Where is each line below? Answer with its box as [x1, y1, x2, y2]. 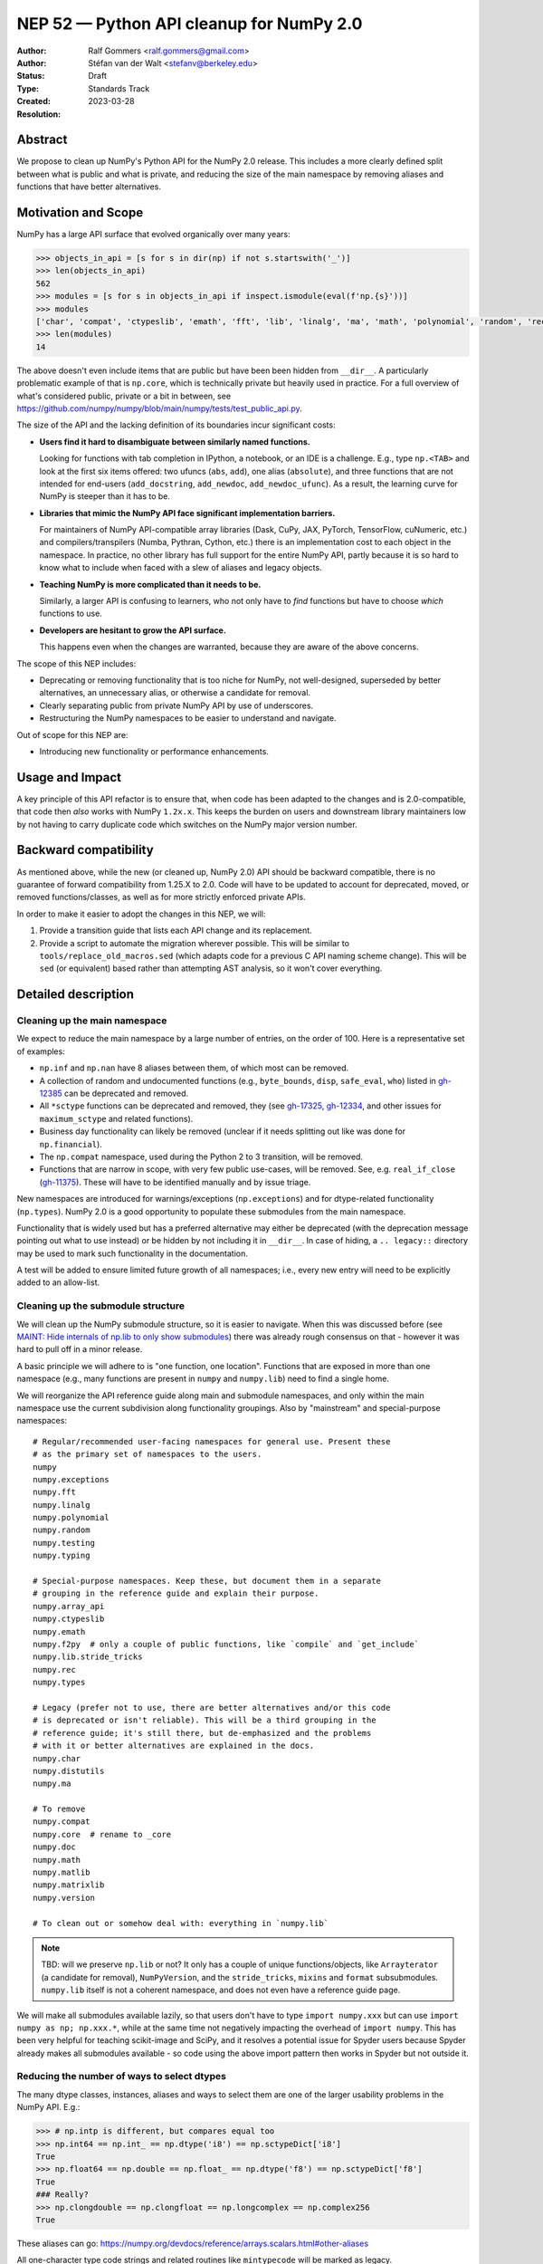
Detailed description [16, 987, 135, 1002]
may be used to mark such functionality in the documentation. [16, 1248, 248, 1259]
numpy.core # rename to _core [33, 1829, 172, 1839]
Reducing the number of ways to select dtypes [16, 2070, 226, 2083]
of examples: [16, 1046, 65, 1057]
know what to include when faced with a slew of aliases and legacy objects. [39, 562, 322, 573]
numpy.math [33, 1855, 81, 1865]
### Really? [35, 2190, 90, 2200]
